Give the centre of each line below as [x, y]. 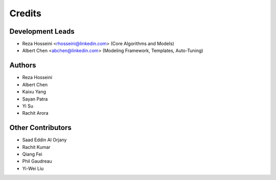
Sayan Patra [35, 99]
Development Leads [42, 31]
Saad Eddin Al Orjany [44, 140]
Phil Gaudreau [37, 161]
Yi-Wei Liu [33, 168]
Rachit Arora [35, 113]
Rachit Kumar [36, 147]
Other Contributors [40, 128]
